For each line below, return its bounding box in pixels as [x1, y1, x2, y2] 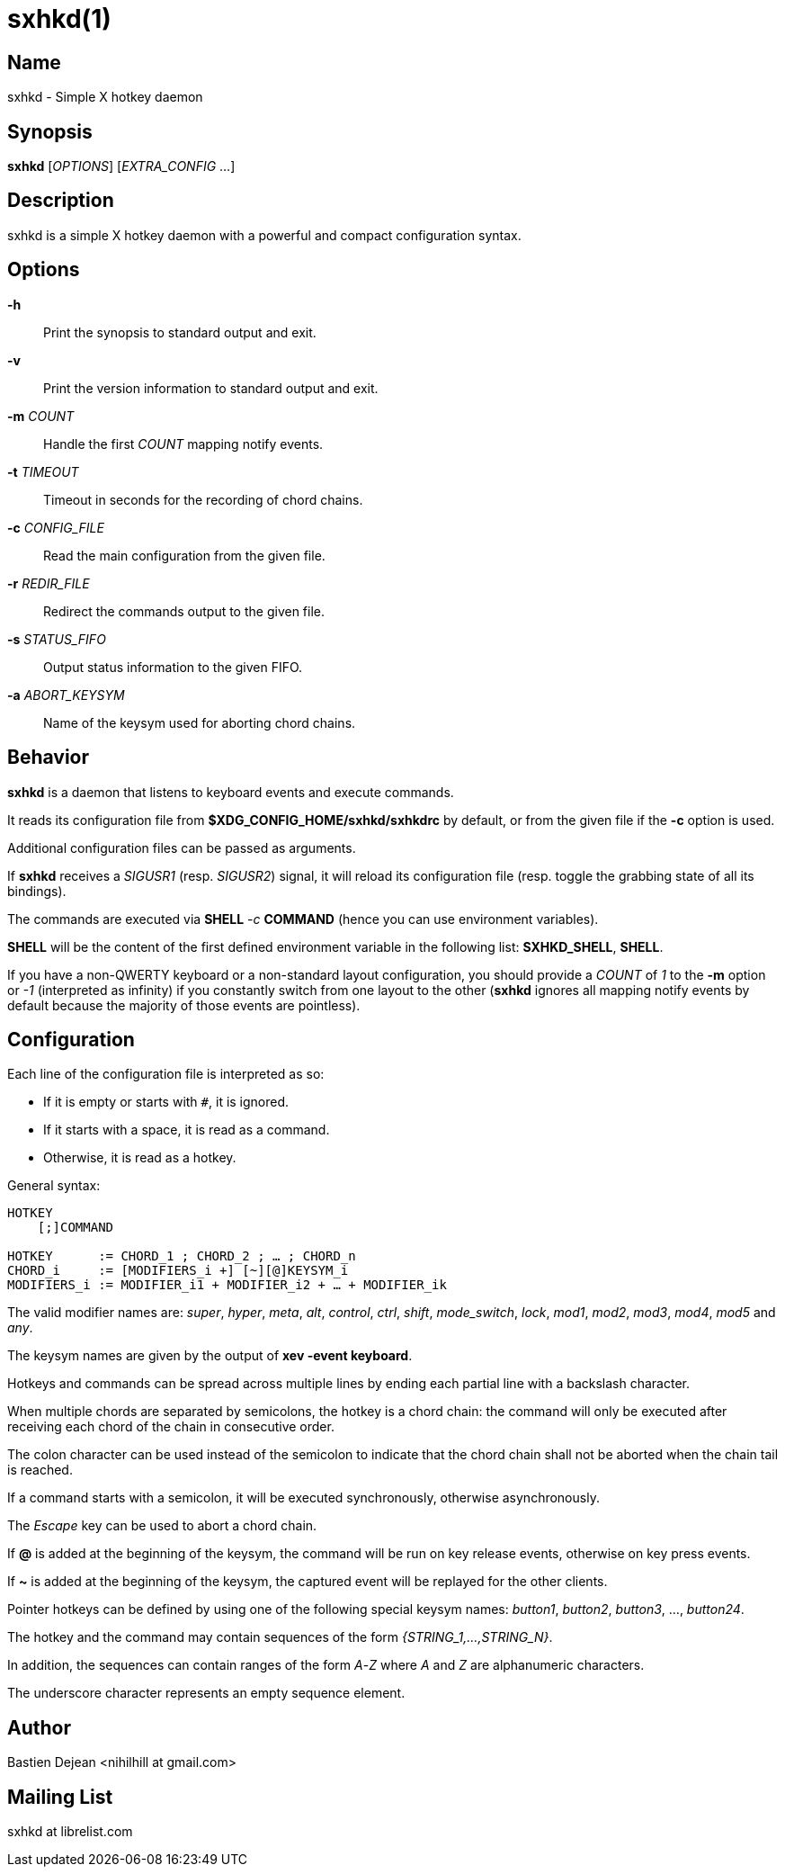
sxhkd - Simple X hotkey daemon [7, 89, 203, 105]
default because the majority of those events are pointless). [7, 997, 361, 1013]
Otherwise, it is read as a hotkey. [43, 1150, 236, 1166]
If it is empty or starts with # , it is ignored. [43, 1094, 290, 1110]
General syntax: [7, 1178, 101, 1194]
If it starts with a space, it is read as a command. [43, 1122, 330, 1138]
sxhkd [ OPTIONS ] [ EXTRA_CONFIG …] [7, 158, 236, 175]
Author [7, 1716, 71, 1739]
